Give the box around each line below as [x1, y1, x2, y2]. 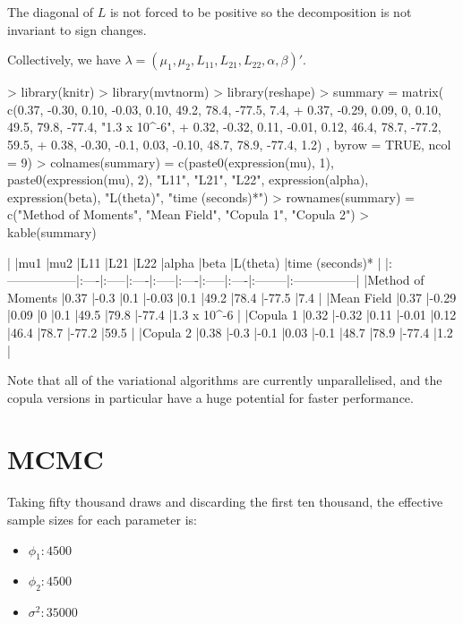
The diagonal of [7, 3, 94, 21]
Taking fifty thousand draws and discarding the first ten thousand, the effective [7, 492, 443, 511]
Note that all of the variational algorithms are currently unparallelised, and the [7, 371, 442, 389]
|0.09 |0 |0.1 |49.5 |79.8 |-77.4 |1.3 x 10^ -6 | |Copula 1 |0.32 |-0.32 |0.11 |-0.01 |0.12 [7, 305, 457, 324]
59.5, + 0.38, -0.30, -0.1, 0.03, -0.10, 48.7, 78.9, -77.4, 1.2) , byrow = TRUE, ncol [7, 134, 451, 153]
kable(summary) [7, 222, 97, 241]
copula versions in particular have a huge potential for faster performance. [7, 388, 414, 406]
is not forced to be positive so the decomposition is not [109, 3, 412, 21]
